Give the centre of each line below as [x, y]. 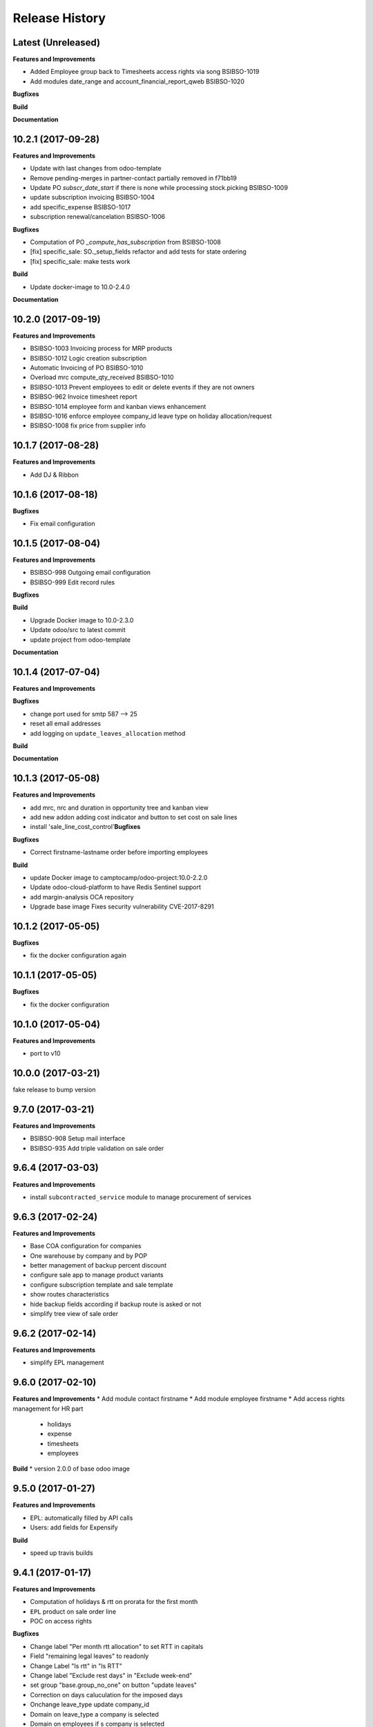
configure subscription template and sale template [102, 1284]
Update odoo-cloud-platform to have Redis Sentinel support [116, 887]
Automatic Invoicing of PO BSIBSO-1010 [87, 368]
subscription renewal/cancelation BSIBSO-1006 [98, 217]
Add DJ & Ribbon [54, 475]
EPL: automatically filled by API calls [82, 1518]
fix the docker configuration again [78, 955]
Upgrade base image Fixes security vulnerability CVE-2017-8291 [122, 907]
